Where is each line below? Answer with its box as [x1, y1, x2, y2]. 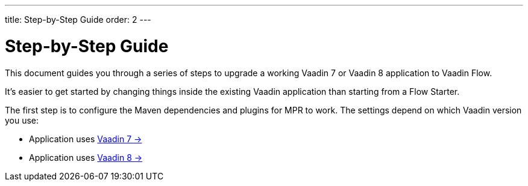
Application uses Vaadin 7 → [29, 133, 142, 144]
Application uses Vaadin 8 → [29, 152, 143, 163]
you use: [5, 115, 39, 125]
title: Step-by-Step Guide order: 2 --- [5, 14, 151, 25]
